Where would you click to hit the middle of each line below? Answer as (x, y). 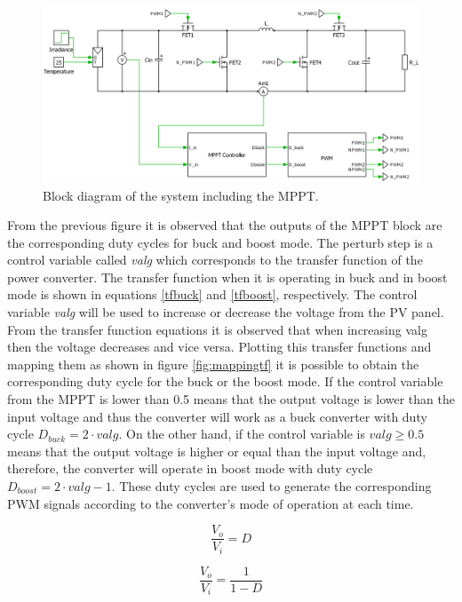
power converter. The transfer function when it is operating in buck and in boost (227, 277)
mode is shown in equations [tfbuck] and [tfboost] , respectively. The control (212, 294)
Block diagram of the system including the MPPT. (181, 195)
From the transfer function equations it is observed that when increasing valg (217, 329)
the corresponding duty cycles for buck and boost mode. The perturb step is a (220, 242)
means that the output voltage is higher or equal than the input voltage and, (217, 451)
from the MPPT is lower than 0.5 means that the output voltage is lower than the (231, 399)
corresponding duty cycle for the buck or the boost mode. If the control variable (225, 381)
